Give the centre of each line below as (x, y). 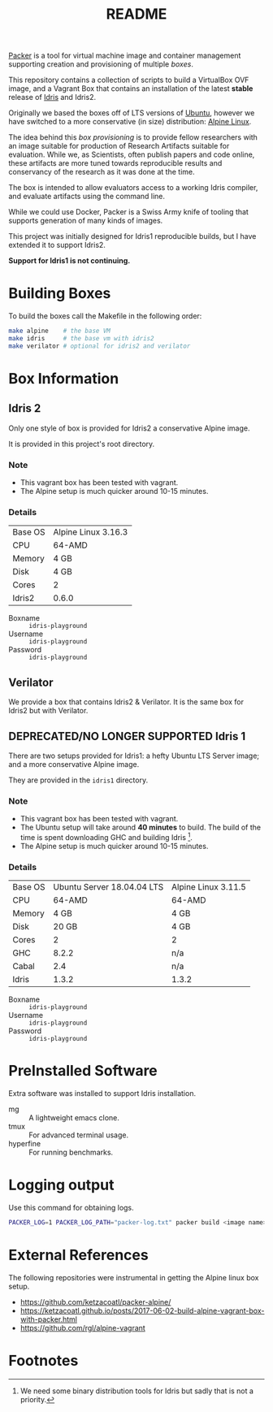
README (136, 14)
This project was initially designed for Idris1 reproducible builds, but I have (132, 236)
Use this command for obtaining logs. (71, 1208)
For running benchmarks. (71, 1152)
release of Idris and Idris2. (52, 97)
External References (78, 1255)
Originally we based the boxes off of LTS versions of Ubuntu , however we (132, 113)
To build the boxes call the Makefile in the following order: (105, 316)
